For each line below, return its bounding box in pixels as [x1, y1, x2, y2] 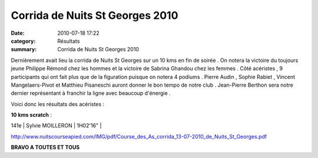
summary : [11, 46, 37, 53]
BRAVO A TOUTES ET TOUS [11, 144, 80, 151]
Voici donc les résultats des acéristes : [11, 100, 105, 107]
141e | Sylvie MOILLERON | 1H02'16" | [11, 122, 102, 129]
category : [11, 37, 36, 44]
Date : [11, 29, 25, 37]
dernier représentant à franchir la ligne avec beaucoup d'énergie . [11, 90, 171, 97]
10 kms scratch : [11, 111, 52, 119]
